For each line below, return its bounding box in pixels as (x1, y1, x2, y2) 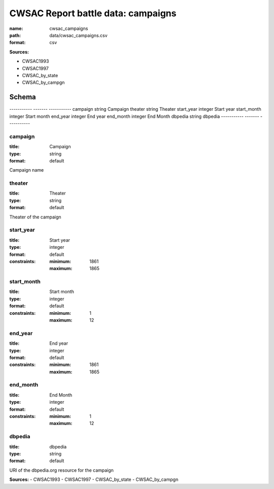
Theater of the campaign (9, 214, 61, 220)
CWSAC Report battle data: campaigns (9, 8, 177, 19)
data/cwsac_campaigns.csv (49, 32, 108, 38)
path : (9, 32, 21, 38)
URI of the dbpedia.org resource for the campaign (9, 467, 114, 473)
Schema (9, 93, 37, 102)
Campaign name (9, 167, 44, 173)
